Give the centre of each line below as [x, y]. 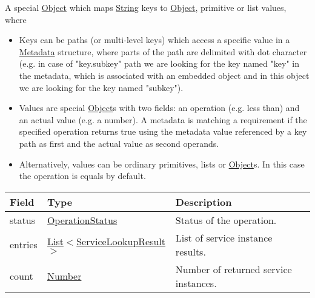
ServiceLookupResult [121, 242]
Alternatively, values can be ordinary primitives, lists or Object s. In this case [162, 164]
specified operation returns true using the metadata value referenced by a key [163, 131]
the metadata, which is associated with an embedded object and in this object [164, 75]
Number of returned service [234, 269]
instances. [196, 283]
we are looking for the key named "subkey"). [101, 87]
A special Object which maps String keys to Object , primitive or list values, [146, 7]
